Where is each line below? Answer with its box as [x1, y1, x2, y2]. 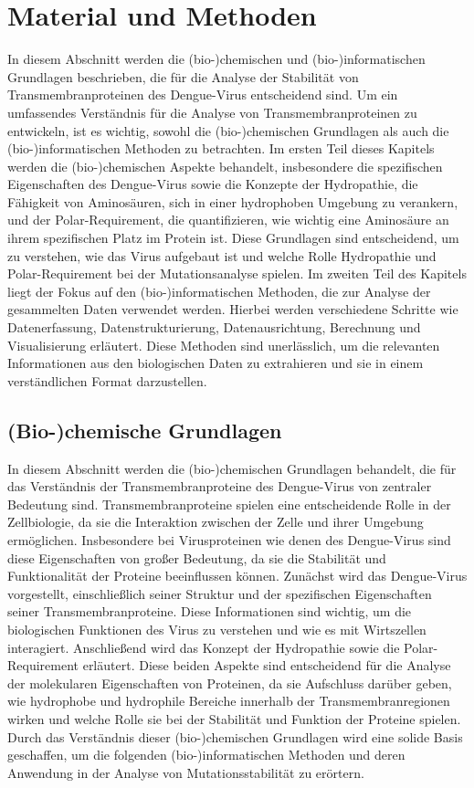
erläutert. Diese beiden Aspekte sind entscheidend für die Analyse [82, 656, 451, 675]
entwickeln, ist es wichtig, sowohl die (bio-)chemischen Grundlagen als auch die [7, 121, 449, 140]
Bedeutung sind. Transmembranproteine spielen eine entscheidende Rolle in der [7, 494, 451, 513]
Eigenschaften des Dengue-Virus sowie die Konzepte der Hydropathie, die [7, 174, 418, 194]
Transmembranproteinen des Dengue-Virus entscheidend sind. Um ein [7, 85, 398, 104]
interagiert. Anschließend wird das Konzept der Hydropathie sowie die [7, 637, 400, 657]
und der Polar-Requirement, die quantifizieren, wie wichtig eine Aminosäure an [7, 210, 449, 229]
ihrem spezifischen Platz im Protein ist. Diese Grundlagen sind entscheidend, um [7, 228, 459, 247]
